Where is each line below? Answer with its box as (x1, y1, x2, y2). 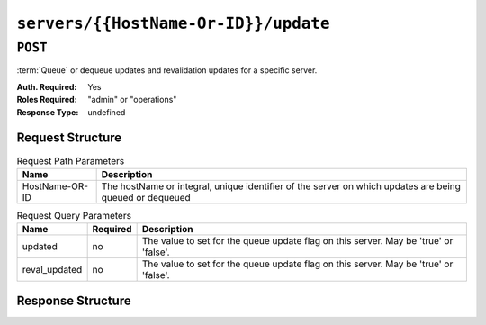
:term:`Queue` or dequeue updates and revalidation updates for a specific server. (16, 65, 318, 76)
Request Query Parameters (16, 210, 132, 222)
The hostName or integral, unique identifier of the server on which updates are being (101, 180, 461, 193)
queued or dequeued (101, 191, 191, 203)
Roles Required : (16, 95, 77, 105)
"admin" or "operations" (87, 95, 177, 105)
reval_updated (22, 264, 83, 276)
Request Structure (16, 131, 122, 146)
